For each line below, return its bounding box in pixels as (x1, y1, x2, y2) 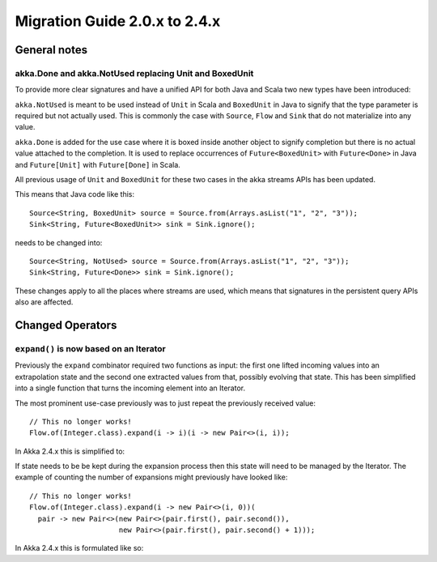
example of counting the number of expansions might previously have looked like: (15, 472, 288, 482)
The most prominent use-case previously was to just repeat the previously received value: (15, 398, 316, 408)
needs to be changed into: (15, 237, 103, 247)
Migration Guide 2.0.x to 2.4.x (15, 12, 221, 30)
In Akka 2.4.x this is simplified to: (15, 446, 125, 456)
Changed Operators (15, 318, 117, 332)
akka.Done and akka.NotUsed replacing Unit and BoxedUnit (15, 67, 254, 79)
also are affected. (15, 297, 74, 307)
